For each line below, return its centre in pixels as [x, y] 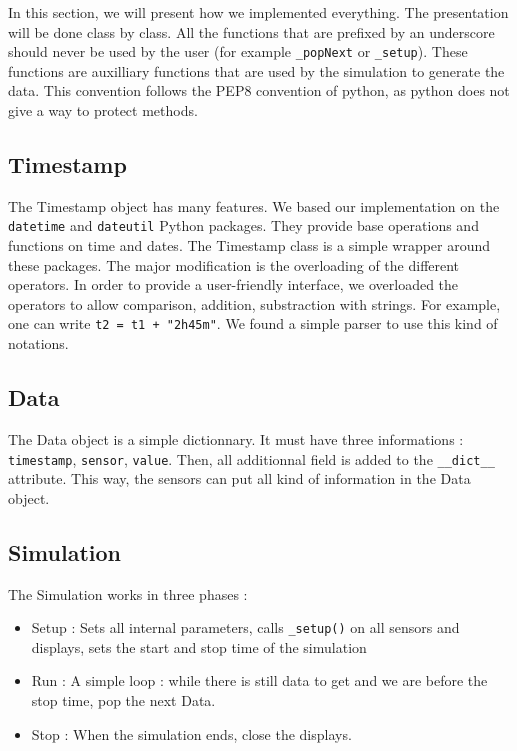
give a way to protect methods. [103, 110]
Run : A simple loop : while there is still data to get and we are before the [259, 680]
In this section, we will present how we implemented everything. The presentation [258, 12]
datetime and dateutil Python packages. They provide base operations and [243, 225]
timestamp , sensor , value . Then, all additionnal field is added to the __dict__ [251, 458]
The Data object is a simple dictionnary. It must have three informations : [236, 438]
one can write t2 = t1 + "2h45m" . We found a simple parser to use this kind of [253, 323]
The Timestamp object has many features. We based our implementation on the [254, 205]
